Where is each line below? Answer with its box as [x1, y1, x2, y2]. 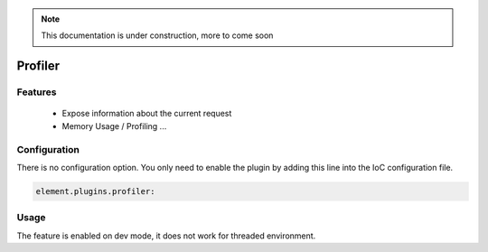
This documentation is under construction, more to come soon [41, 30, 274, 41]
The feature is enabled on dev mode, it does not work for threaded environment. [16, 230, 316, 241]
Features [16, 86, 57, 98]
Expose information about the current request [61, 108, 232, 119]
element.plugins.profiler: [35, 186, 155, 196]
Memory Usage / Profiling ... [61, 120, 167, 131]
